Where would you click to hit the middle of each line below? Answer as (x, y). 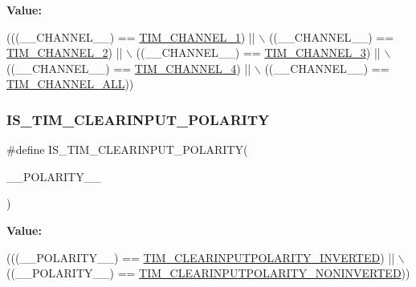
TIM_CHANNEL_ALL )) (70, 84)
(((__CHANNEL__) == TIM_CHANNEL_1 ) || (131, 36)
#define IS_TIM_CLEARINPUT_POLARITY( (127, 150)
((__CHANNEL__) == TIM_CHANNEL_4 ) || (129, 68)
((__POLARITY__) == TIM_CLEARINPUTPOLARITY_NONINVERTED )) (208, 273)
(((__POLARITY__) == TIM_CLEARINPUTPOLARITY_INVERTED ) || (201, 257)
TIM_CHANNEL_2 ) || (65, 53)
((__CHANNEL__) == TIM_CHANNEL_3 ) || (258, 53)
